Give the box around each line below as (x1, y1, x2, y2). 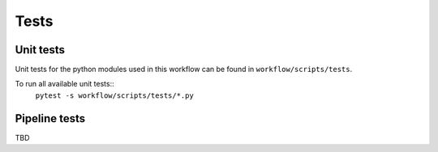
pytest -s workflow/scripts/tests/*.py (35, 91, 194, 100)
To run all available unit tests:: (15, 79, 114, 89)
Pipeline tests (15, 112, 86, 125)
